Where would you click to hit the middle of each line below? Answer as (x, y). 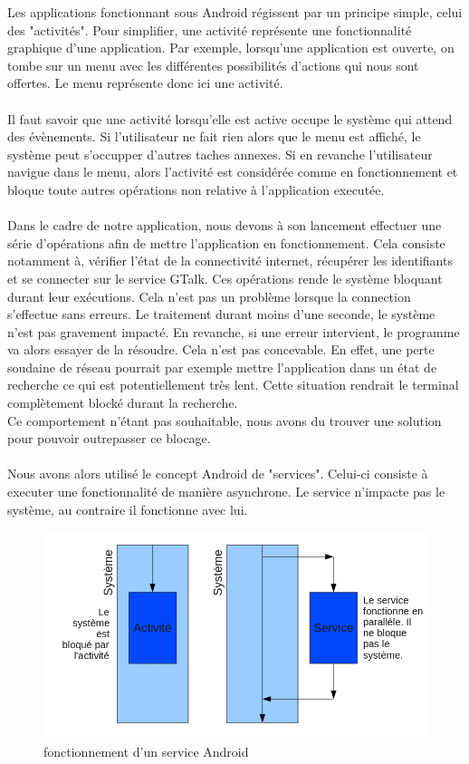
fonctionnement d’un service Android (146, 751)
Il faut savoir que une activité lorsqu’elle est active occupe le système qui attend (230, 118)
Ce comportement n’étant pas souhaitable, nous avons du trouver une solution (225, 420)
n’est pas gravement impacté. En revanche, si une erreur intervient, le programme (234, 331)
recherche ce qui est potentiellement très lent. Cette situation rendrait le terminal (233, 385)
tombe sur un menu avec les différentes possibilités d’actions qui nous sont (213, 65)
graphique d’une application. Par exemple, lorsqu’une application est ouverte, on (231, 48)
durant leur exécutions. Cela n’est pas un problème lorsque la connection (209, 296)
